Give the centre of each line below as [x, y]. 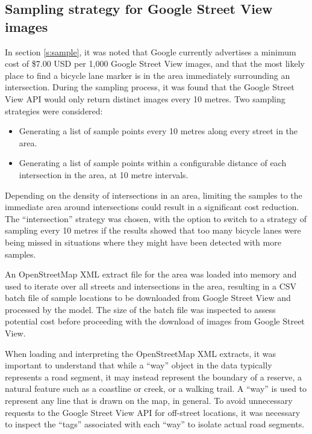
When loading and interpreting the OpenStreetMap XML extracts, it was [141, 353]
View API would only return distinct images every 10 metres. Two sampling [145, 98]
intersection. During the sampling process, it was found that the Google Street [150, 87]
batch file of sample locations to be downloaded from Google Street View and [148, 298]
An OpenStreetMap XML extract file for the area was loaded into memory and [151, 274]
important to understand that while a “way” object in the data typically [139, 365]
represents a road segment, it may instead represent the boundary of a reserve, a [154, 377]
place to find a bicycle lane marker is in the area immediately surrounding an [148, 75]
